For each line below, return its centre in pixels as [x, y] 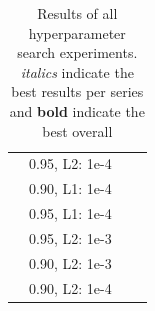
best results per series [77, 91]
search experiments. [77, 52]
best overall [77, 130]
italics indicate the [77, 71]
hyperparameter [77, 32]
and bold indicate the [77, 110]
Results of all [77, 13]
